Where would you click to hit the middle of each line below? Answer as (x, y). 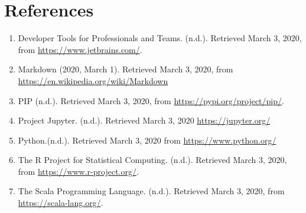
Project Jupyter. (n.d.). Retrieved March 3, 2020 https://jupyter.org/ (144, 120)
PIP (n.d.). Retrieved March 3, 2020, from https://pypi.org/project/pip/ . (151, 100)
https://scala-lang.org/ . (61, 203)
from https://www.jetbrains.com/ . (80, 49)
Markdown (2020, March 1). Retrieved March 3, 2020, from (126, 69)
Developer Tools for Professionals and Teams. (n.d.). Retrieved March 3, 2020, (160, 38)
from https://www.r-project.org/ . (78, 171)
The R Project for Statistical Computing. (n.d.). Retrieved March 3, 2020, (152, 160)
